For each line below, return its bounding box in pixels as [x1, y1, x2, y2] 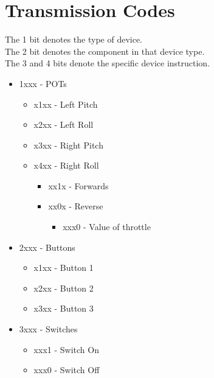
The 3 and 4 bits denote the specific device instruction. [5, 57, 210, 69]
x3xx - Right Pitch [33, 138, 103, 151]
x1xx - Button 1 [33, 261, 94, 274]
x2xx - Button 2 [33, 281, 94, 294]
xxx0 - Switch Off [33, 363, 100, 376]
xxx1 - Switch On [33, 343, 99, 355]
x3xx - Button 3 [33, 302, 94, 315]
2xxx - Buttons [19, 240, 75, 253]
